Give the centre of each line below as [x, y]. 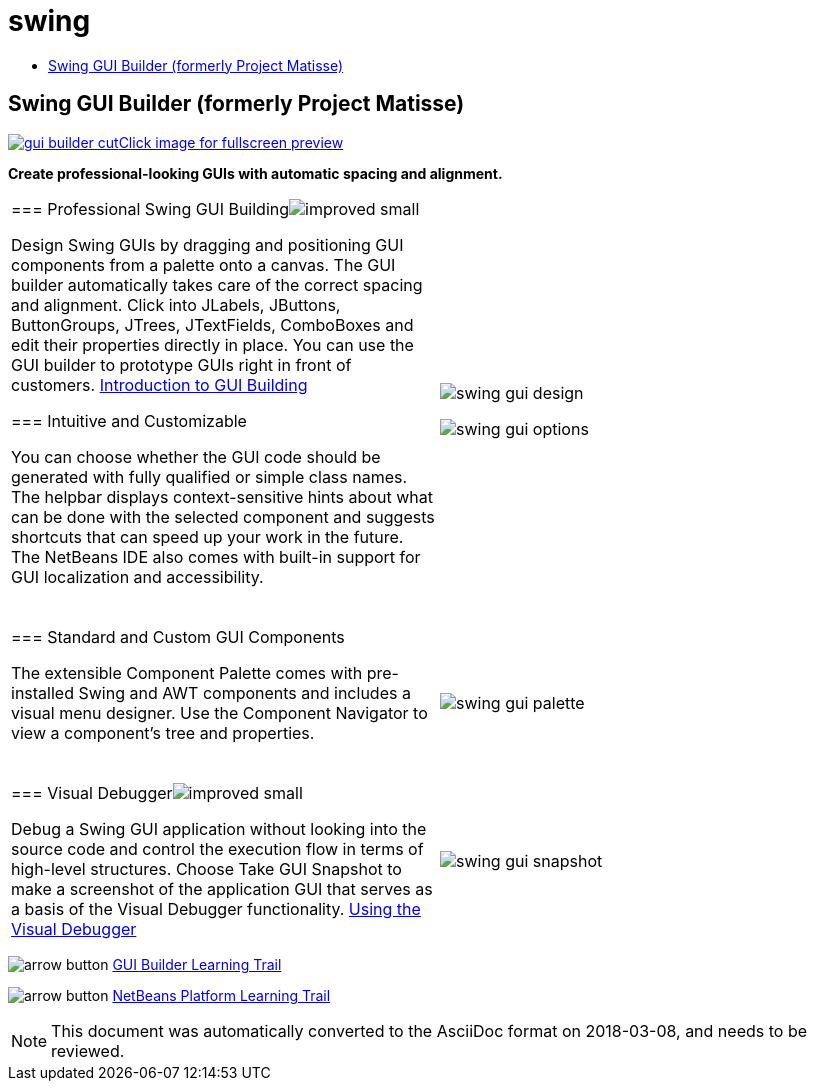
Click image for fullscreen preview [231, 142]
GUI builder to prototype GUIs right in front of [181, 364]
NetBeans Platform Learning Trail [221, 995]
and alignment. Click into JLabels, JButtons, [176, 304]
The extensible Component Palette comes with [187, 672]
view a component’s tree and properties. [163, 732]
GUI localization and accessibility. [137, 576]
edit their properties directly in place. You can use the [212, 344]
